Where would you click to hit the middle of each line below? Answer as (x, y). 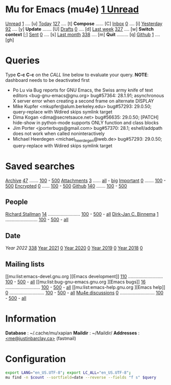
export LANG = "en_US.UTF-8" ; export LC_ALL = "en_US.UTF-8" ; (68, 372)
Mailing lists (25, 264)
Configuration (36, 359)
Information (31, 319)
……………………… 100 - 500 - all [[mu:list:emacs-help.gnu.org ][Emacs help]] (86, 287)
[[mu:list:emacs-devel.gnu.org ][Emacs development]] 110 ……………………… (84, 277)
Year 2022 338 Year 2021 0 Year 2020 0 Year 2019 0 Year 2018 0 (74, 248)
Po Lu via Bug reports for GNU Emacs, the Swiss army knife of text (83, 90)
